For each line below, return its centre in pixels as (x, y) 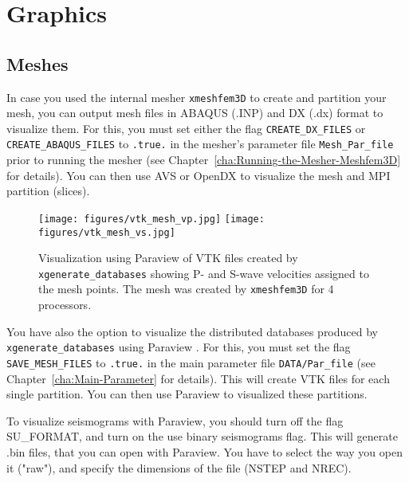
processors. (65, 305)
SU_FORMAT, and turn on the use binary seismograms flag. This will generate (202, 436)
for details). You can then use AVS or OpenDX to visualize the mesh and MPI (199, 175)
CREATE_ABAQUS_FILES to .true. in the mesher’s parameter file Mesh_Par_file (200, 144)
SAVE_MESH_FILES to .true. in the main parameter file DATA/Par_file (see (191, 362)
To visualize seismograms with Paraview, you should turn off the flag (175, 420)
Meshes (37, 63)
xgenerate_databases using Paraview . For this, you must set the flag (179, 347)
